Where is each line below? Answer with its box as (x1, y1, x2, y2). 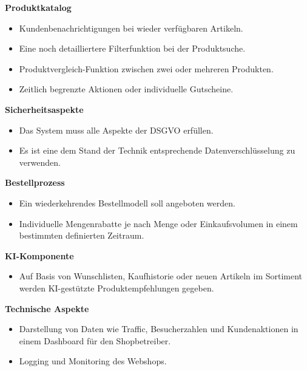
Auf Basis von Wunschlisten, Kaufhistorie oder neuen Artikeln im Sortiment (19, 270, 303, 282)
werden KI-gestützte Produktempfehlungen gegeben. (19, 281, 214, 294)
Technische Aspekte (5, 302, 89, 315)
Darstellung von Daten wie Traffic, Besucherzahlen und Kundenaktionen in (19, 322, 299, 335)
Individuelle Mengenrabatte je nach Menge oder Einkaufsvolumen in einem (19, 217, 298, 230)
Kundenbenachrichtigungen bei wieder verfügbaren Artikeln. (19, 21, 243, 34)
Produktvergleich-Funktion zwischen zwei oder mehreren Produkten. (19, 62, 274, 75)
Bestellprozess (5, 176, 65, 189)
